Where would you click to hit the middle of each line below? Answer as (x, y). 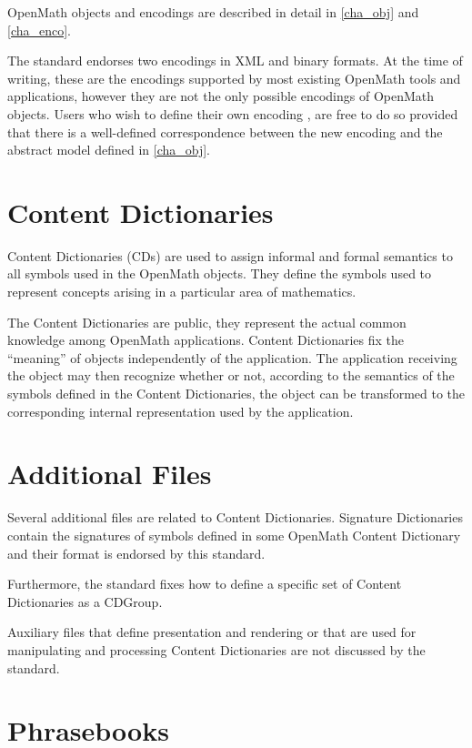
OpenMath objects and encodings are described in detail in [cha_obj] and (213, 12)
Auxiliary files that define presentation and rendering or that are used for (212, 632)
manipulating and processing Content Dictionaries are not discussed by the (216, 649)
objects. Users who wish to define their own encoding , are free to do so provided (233, 113)
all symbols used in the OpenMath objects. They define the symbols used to (220, 273)
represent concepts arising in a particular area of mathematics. (182, 292)
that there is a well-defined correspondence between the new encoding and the (225, 131)
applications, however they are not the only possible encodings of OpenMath (221, 96)
